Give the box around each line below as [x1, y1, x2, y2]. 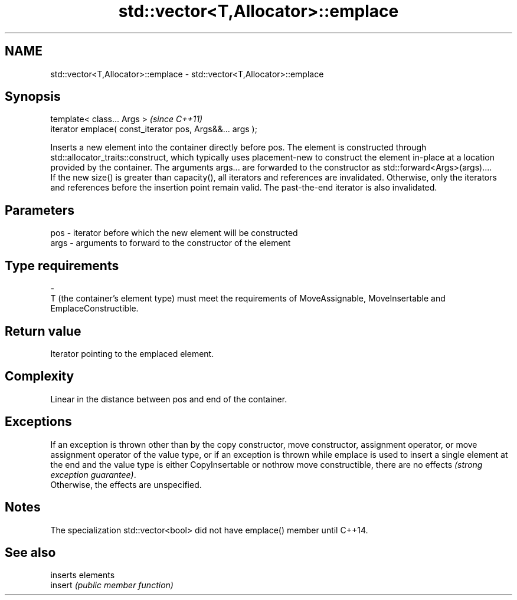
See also [5, 545, 56, 560]
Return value [5, 323, 81, 339]
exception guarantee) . [50, 469, 136, 480]
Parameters [5, 202, 74, 218]
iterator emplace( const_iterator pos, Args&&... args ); [50, 124, 257, 135]
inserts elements [50, 570, 115, 581]
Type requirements [5, 258, 119, 273]
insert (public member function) [50, 580, 174, 591]
